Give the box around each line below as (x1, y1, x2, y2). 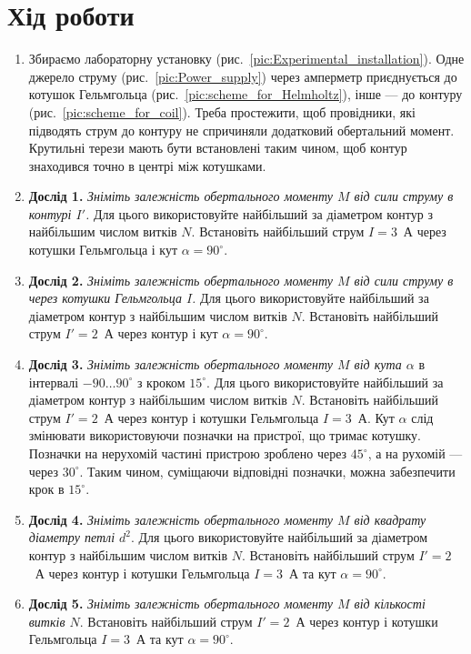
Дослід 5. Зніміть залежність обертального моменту (28, 594, 333, 613)
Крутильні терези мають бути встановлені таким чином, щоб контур (28, 138, 407, 157)
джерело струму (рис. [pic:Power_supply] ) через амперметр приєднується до (28, 66, 457, 86)
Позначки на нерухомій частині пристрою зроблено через (28, 444, 347, 462)
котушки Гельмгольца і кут (28, 240, 178, 259)
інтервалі (28, 372, 79, 391)
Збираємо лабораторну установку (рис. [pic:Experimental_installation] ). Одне (28, 49, 465, 68)
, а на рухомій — (367, 444, 463, 462)
